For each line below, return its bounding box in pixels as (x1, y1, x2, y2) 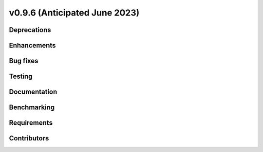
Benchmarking (9, 103, 55, 112)
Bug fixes (9, 57, 38, 65)
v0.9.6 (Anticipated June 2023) (9, 7, 140, 18)
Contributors (9, 134, 49, 143)
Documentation (9, 88, 57, 96)
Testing (9, 72, 33, 81)
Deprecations (9, 26, 51, 34)
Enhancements (9, 41, 56, 50)
